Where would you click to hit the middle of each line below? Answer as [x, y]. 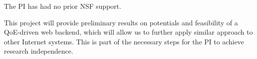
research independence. [39, 51]
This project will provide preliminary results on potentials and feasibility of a [121, 22]
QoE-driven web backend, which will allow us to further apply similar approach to [128, 32]
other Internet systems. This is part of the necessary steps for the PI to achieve [124, 41]
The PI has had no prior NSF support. [63, 6]
